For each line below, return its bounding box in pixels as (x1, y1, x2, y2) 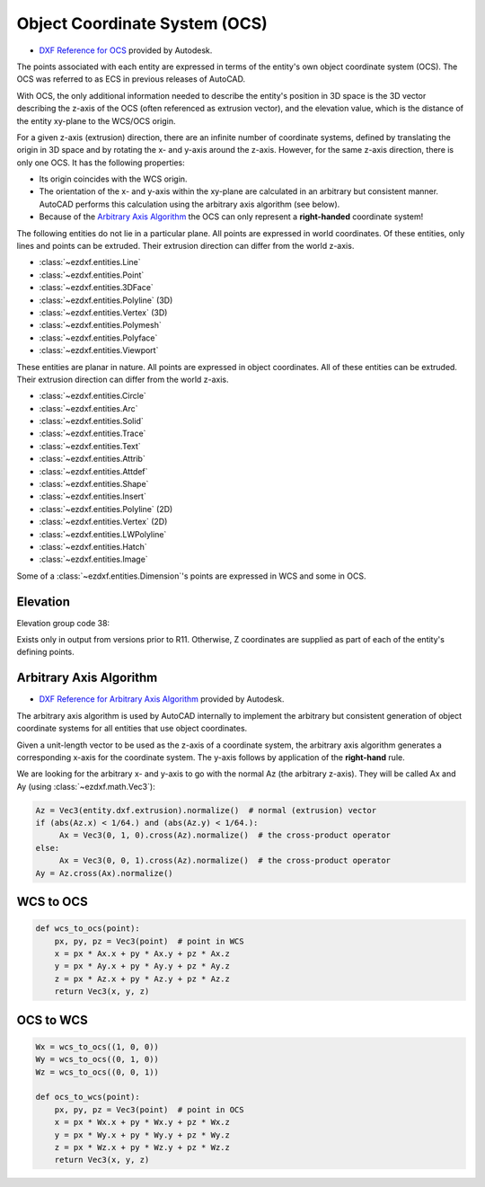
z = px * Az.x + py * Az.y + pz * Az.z (54, 973, 231, 984)
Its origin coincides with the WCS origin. (39, 173, 188, 184)
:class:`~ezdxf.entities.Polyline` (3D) (39, 295, 173, 306)
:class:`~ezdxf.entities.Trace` (39, 428, 146, 439)
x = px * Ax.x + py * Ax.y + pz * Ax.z (54, 949, 231, 959)
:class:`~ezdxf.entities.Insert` (39, 491, 147, 502)
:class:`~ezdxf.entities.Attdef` (39, 465, 148, 476)
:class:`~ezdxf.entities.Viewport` (39, 345, 159, 356)
